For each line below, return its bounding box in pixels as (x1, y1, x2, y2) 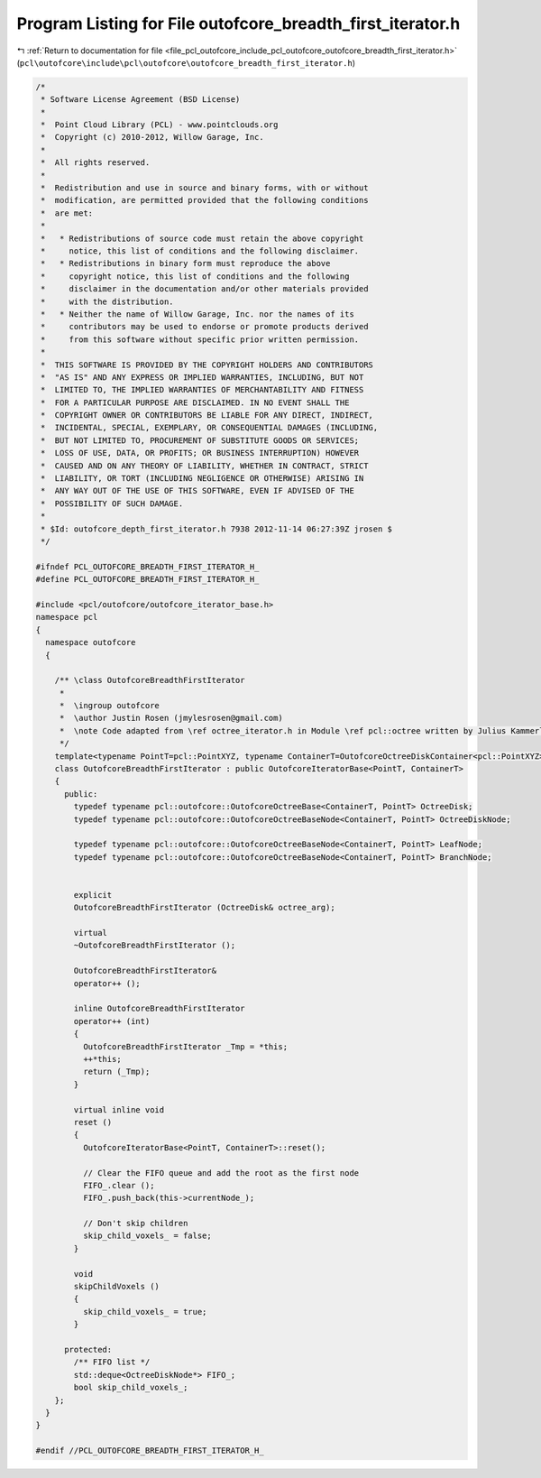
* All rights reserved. (41, 158, 151, 168)
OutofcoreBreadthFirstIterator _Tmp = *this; (82, 1041, 289, 1051)
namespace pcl (35, 612, 98, 623)
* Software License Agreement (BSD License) (41, 95, 241, 105)
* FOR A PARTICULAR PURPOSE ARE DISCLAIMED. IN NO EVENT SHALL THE (41, 397, 350, 408)
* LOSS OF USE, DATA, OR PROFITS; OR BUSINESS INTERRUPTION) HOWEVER (41, 448, 360, 458)
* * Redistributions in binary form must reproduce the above (41, 258, 331, 269)
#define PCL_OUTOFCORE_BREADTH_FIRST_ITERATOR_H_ (35, 574, 260, 585)
